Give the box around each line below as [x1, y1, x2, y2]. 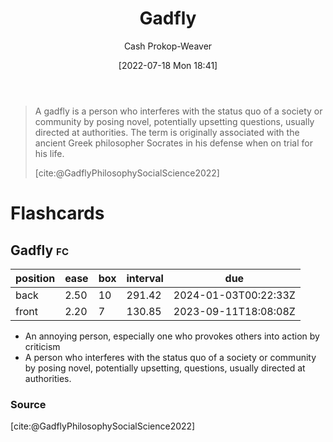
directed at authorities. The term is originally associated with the [34, 126, 300, 138]
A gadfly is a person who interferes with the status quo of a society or [34, 105, 323, 117]
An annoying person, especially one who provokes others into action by [24, 330, 320, 342]
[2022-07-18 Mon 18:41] [118, 59, 218, 71]
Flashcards [10, 202, 105, 225]
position [15, 271, 56, 285]
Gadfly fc [10, 242, 69, 259]
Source [10, 397, 47, 411]
